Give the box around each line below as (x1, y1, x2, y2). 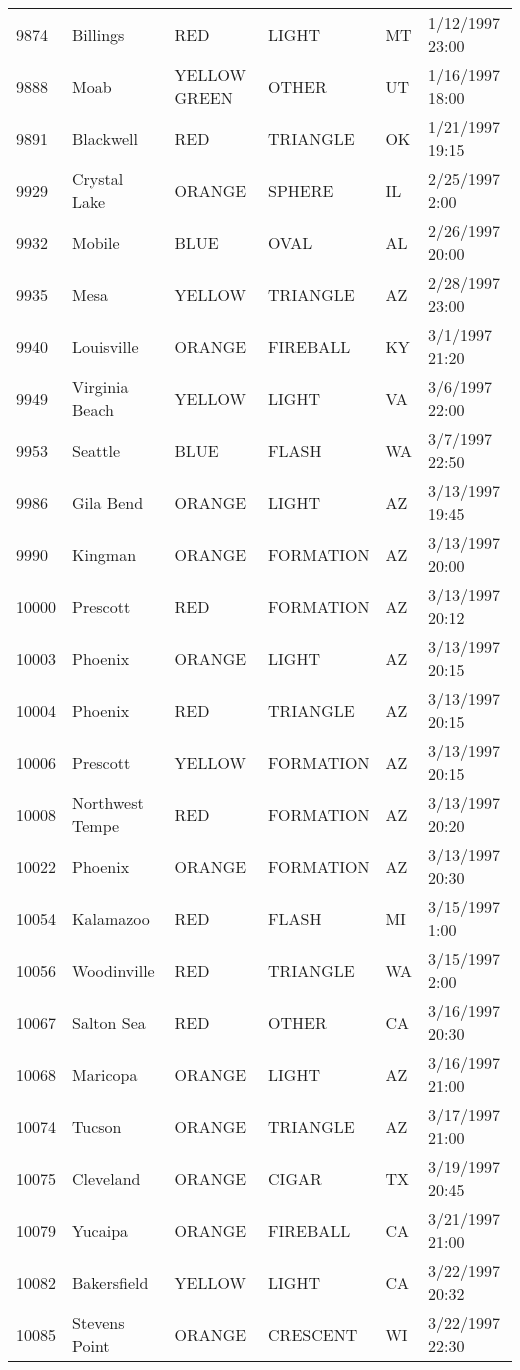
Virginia (72, 375, 129, 398)
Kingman (72, 542, 137, 566)
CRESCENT (268, 1322, 358, 1346)
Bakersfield (72, 1270, 149, 1294)
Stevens (72, 1311, 125, 1334)
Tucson (72, 1114, 122, 1138)
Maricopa (72, 1062, 138, 1086)
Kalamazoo (72, 906, 150, 930)
